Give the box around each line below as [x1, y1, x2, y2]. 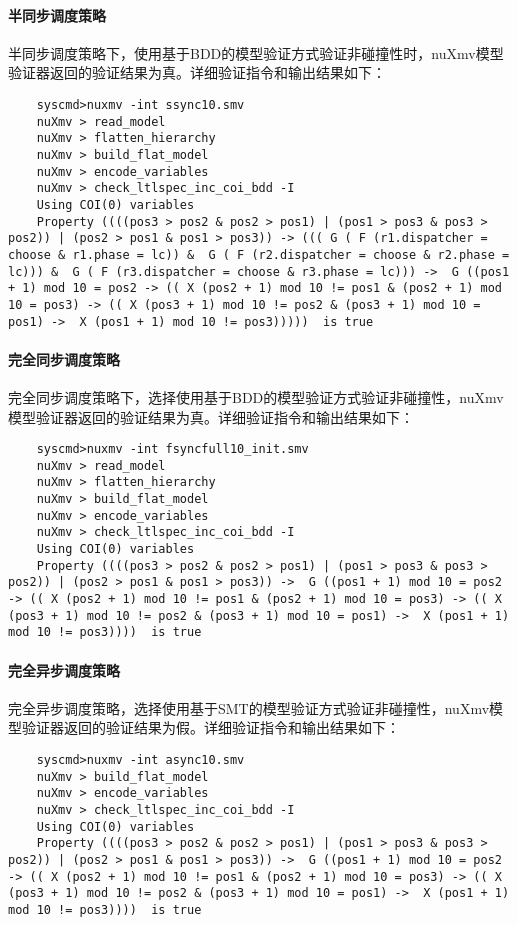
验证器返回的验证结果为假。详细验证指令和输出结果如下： [21, 717, 400, 738]
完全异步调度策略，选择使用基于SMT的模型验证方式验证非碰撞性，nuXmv [8, 697, 490, 718]
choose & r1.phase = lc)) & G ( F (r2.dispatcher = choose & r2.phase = [8, 247, 510, 262]
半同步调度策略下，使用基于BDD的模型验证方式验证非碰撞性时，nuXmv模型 [8, 42, 504, 63]
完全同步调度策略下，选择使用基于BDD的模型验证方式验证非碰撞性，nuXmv [8, 386, 504, 407]
